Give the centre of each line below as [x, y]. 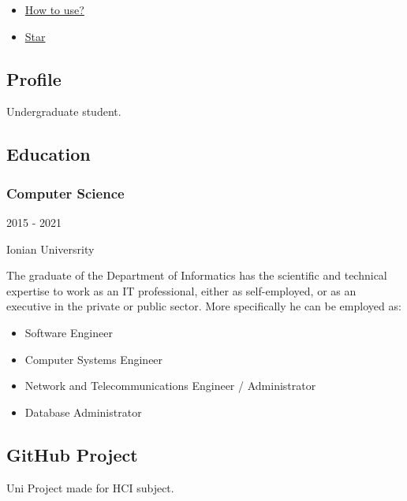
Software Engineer [69, 332]
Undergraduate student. [64, 111]
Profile [34, 78]
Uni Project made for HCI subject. [90, 487]
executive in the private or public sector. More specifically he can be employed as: [204, 306]
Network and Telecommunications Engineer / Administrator [170, 386]
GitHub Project [72, 454]
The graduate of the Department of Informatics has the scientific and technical [197, 275]
